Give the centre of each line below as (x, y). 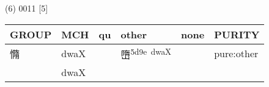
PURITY (237, 34)
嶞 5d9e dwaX (146, 53)
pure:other (236, 54)
